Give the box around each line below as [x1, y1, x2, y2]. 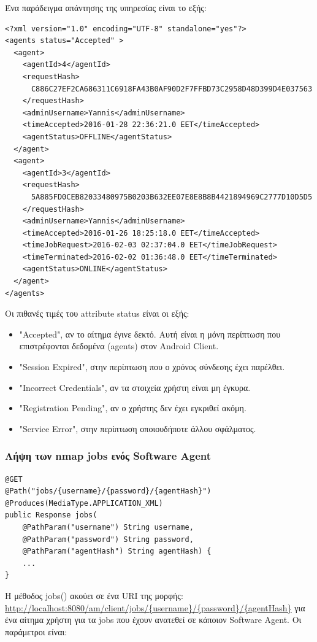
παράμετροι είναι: [5, 625, 67, 638]
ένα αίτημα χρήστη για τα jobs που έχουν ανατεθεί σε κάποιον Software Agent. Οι [5, 613, 302, 626]
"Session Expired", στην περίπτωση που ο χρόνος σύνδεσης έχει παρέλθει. [19, 360, 285, 373]
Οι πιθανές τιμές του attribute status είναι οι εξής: [5, 307, 189, 320]
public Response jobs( [5, 511, 97, 520]
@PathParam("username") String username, [22, 523, 194, 532]
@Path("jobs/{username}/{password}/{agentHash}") [5, 487, 212, 496]
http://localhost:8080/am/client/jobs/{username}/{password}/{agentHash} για [5, 601, 305, 614]
